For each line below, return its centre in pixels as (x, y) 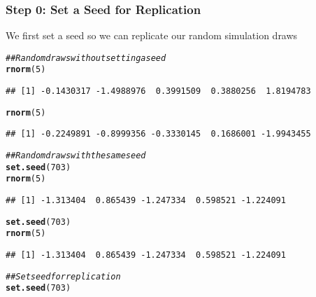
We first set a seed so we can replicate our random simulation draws (152, 35)
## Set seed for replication (63, 276)
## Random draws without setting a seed (86, 58)
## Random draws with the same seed (76, 156)
